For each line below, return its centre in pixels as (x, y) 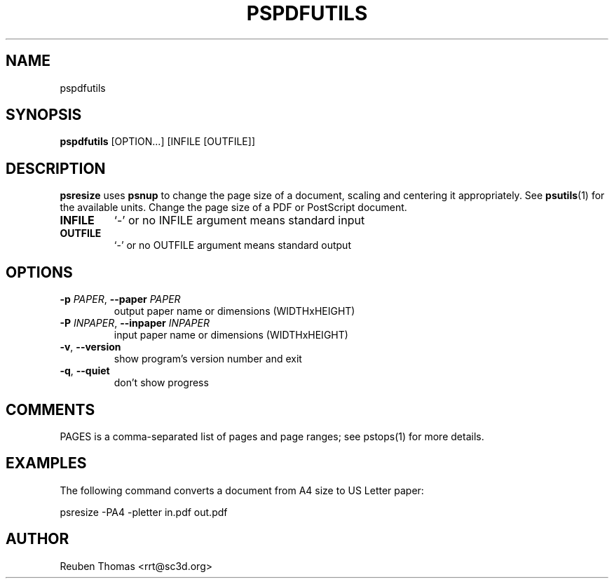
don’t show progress (161, 383)
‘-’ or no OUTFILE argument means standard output (232, 245)
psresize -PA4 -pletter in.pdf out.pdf (144, 512)
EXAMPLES (46, 463)
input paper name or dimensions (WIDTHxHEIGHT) (231, 335)
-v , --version (90, 347)
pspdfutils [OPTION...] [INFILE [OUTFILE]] (157, 142)
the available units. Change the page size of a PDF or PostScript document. (233, 208)
